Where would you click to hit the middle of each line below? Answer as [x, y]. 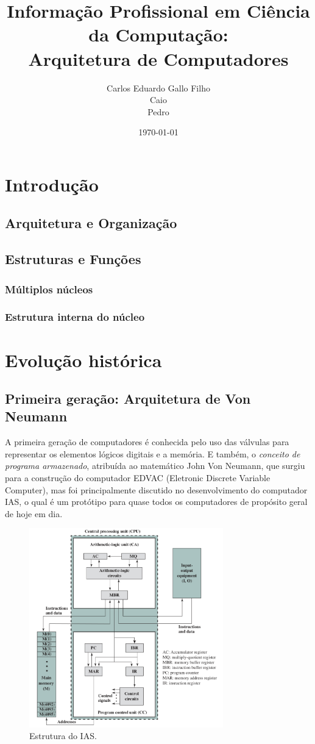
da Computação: [158, 34]
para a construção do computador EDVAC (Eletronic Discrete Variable [138, 478]
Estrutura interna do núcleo [75, 317]
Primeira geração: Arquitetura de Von [128, 399]
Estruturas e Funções [73, 259]
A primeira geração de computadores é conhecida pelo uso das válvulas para [147, 442]
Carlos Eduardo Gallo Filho [158, 88]
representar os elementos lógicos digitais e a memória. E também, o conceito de [153, 453]
